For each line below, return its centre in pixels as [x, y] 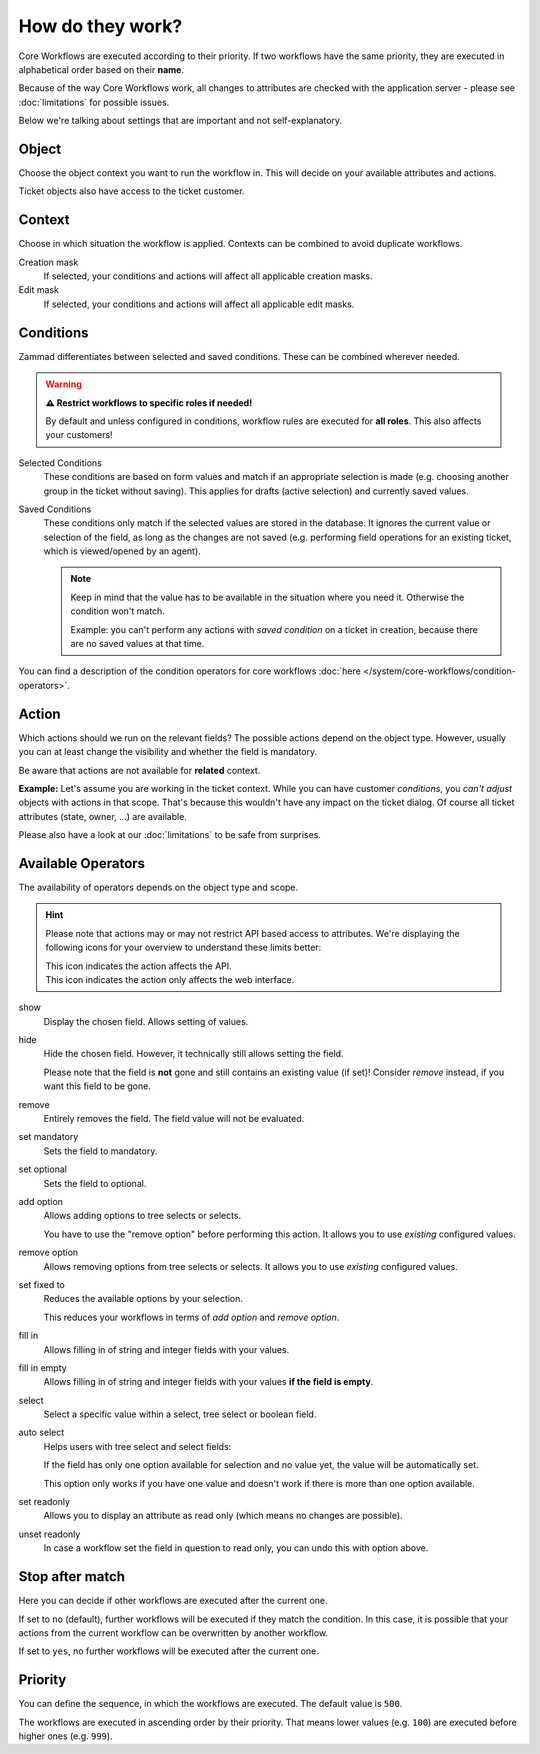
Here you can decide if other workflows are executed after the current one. [173, 1601]
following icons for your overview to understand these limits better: [183, 947]
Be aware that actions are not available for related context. [139, 770]
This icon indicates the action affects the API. [138, 966]
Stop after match [71, 1576]
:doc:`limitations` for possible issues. [94, 102]
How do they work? [100, 26]
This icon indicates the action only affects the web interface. [170, 979]
